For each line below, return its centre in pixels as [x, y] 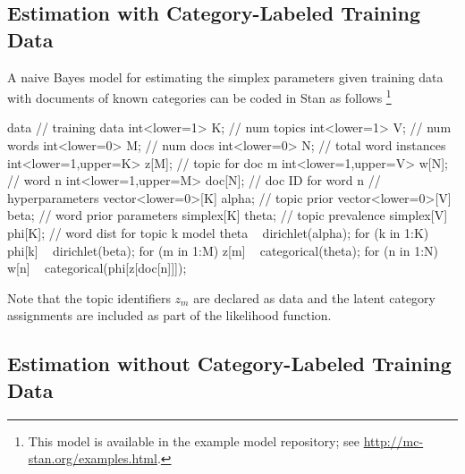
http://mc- [393, 440]
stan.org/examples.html [93, 458]
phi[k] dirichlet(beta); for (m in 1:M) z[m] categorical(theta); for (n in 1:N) [223, 250]
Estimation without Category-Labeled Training [229, 364]
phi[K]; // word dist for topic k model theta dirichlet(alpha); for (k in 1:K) [218, 233]
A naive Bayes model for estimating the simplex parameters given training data [225, 76]
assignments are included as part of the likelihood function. [169, 315]
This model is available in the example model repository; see [194, 440]
